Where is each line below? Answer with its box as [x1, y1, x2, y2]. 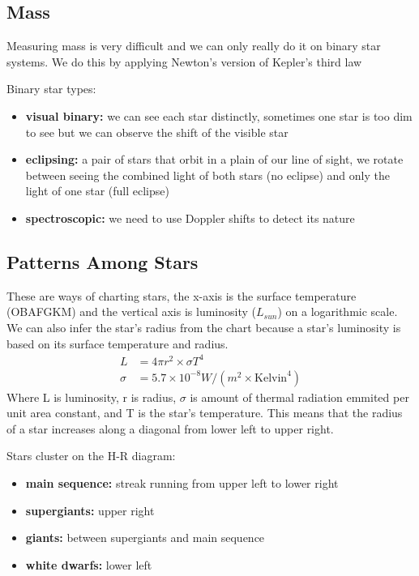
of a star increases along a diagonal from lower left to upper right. [6, 420, 334, 437]
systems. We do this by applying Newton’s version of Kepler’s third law [6, 53, 362, 70]
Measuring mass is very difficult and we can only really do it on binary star [6, 37, 381, 54]
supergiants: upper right [25, 501, 155, 518]
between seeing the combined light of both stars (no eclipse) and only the [25, 166, 390, 183]
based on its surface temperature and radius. [6, 335, 229, 352]
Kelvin [254, 372, 288, 384]
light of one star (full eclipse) [25, 182, 169, 199]
